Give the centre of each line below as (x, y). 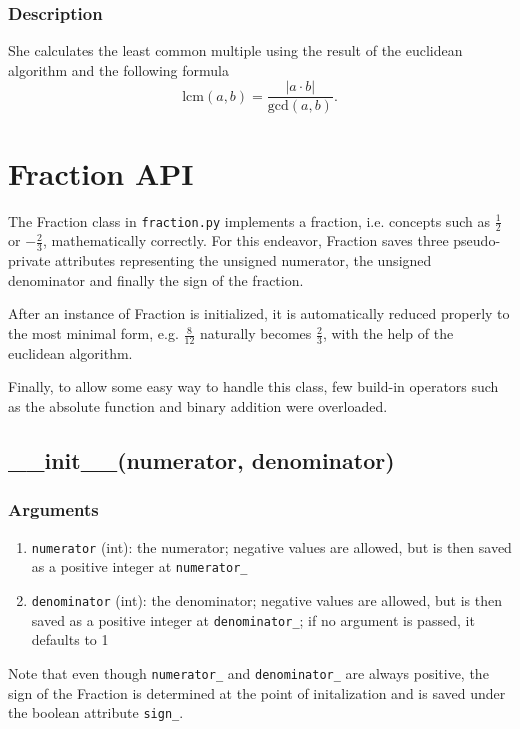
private (29, 260)
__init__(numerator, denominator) (201, 460)
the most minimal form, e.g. (93, 333)
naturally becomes (255, 333)
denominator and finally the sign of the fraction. (156, 279)
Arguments (53, 509)
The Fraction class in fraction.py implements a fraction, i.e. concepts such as (249, 220)
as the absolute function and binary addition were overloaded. (198, 406)
